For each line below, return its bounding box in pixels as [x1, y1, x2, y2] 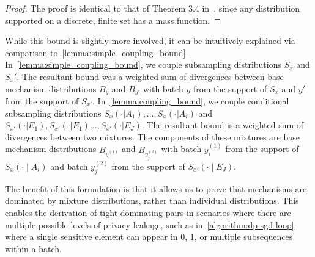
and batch [50, 160, 88, 173]
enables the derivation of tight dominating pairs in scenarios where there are [5, 206, 291, 219]
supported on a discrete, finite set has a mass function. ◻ [5, 13, 221, 26]
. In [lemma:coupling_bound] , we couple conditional [92, 95, 289, 107]
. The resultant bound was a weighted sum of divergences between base [17, 70, 284, 82]
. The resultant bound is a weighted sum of [141, 118, 304, 131]
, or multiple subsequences [194, 230, 293, 243]
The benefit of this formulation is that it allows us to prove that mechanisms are [5, 182, 307, 195]
